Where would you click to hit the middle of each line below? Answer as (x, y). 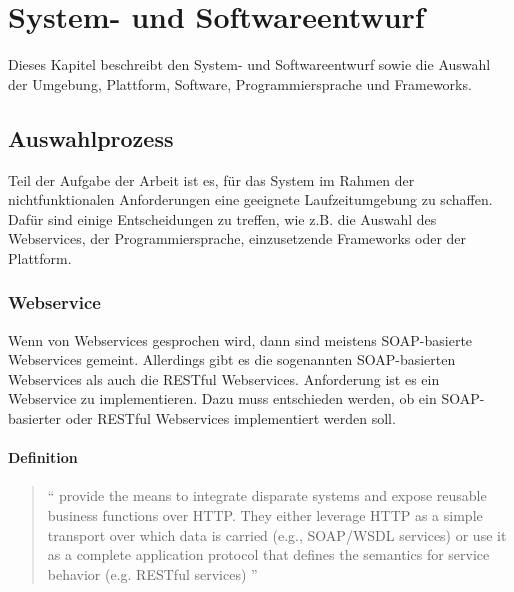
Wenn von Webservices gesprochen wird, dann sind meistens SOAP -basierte (240, 339)
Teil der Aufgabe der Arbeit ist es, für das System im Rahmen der (211, 179)
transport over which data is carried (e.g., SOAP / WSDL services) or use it (277, 534)
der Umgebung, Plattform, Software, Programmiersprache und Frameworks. (240, 83)
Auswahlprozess (91, 137)
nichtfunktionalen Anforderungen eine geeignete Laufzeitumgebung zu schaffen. (250, 199)
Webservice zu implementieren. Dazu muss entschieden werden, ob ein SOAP (244, 398)
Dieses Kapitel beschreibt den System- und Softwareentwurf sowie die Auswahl (249, 64)
